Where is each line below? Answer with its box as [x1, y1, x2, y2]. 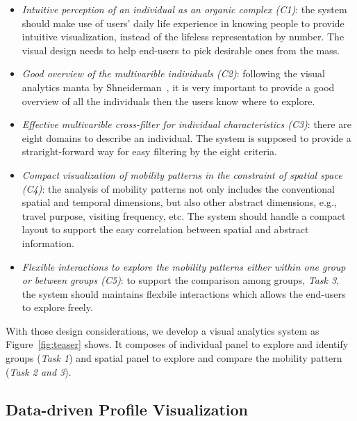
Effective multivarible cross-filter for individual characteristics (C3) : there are [22, 117, 351, 132]
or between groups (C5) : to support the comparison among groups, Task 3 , [22, 273, 340, 287]
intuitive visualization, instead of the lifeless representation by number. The [22, 29, 344, 44]
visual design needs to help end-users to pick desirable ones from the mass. [22, 42, 340, 57]
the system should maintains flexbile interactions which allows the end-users [22, 286, 346, 301]
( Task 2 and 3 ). [6, 364, 72, 379]
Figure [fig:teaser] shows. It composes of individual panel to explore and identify [6, 337, 349, 351]
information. [22, 235, 74, 250]
